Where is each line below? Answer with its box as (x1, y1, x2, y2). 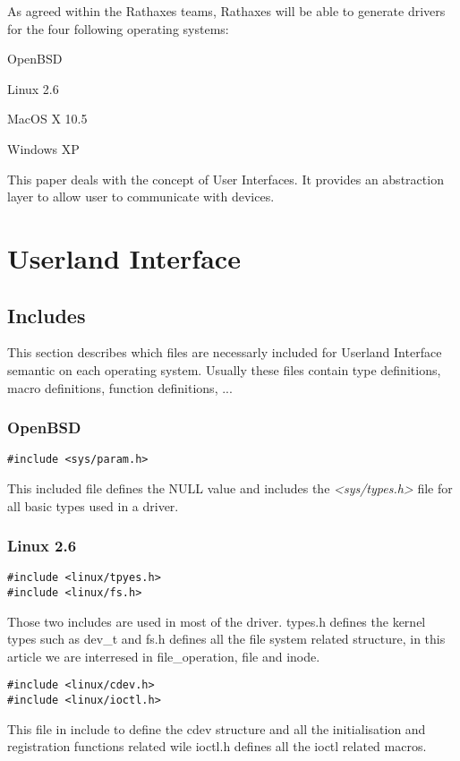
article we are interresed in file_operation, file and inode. (7, 646, 320, 665)
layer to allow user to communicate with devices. (7, 187, 275, 206)
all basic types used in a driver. (7, 496, 179, 515)
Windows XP (7, 139, 80, 158)
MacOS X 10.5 (7, 109, 88, 128)
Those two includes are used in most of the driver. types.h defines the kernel (7, 611, 426, 630)
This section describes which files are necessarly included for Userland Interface (7, 343, 442, 362)
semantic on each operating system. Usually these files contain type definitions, (7, 360, 441, 379)
